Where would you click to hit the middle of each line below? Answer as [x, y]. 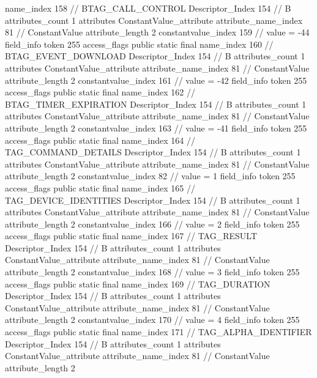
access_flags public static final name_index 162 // [100, 92]
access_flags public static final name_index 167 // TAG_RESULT [131, 236]
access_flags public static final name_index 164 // [100, 140]
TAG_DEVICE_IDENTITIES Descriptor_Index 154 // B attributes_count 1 [153, 200]
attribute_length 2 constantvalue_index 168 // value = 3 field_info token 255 [152, 272]
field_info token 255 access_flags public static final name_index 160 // [139, 44]
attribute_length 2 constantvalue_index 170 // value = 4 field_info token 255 [152, 320]
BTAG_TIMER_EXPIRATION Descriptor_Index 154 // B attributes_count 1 [156, 104]
